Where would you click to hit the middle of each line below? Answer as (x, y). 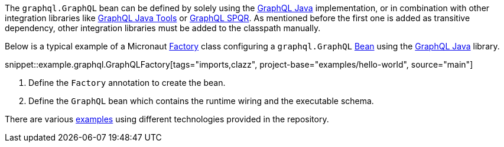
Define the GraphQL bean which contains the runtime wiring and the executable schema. (201, 101)
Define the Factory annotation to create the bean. (127, 83)
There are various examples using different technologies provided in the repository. (167, 119)
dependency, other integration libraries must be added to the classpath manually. (163, 28)
